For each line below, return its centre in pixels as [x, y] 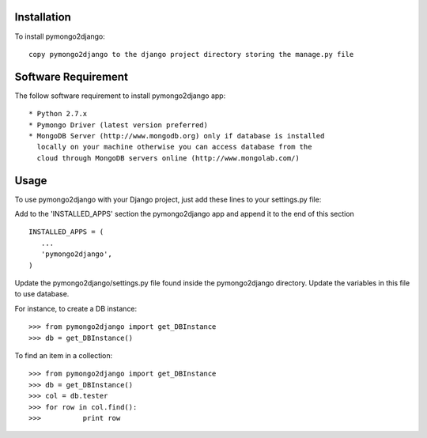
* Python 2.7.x [58, 114]
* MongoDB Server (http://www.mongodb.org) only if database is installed [177, 136]
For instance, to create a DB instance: [76, 308]
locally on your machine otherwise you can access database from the [174, 147]
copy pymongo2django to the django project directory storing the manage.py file [191, 54]
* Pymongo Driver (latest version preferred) [119, 125]
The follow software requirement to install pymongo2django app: [120, 96]
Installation [43, 17]
